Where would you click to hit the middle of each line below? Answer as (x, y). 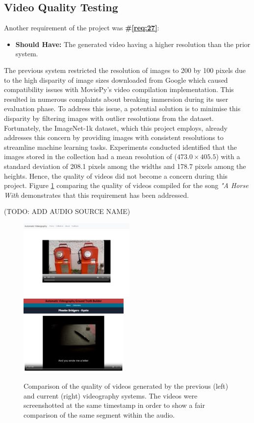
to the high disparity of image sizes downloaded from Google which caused (116, 80)
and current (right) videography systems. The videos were (111, 395)
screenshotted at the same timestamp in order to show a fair (114, 405)
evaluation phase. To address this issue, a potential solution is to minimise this (122, 108)
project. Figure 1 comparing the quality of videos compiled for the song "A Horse (126, 185)
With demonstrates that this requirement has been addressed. (97, 195)
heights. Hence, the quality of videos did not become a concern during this (116, 176)
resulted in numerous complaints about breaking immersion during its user (116, 99)
